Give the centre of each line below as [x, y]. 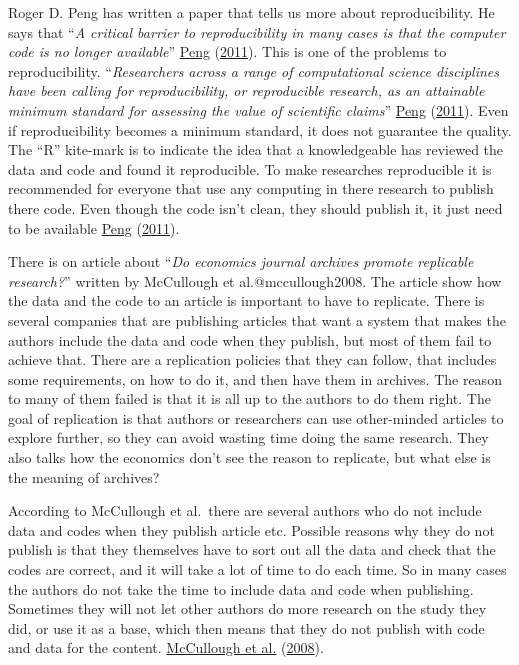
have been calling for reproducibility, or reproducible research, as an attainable [246, 90]
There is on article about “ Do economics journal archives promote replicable [241, 261]
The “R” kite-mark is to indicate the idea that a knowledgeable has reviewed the [256, 149]
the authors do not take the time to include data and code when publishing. [241, 588]
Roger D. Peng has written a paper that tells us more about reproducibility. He [251, 12]
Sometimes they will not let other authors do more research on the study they [247, 608]
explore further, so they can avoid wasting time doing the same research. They [248, 437]
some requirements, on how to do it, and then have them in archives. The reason [255, 378]
